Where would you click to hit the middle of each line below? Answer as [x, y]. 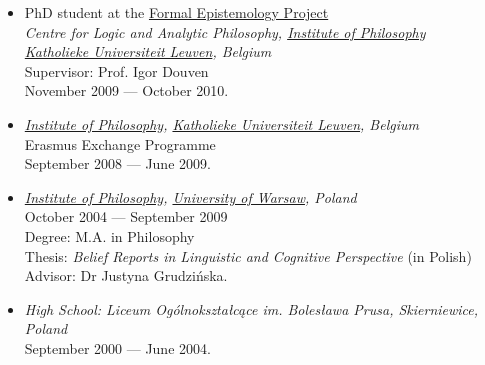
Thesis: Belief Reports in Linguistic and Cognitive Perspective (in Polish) [248, 255]
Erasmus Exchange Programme [120, 143]
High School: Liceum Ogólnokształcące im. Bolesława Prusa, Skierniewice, [251, 308]
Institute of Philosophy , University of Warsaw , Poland [190, 196]
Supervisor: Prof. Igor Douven [116, 70]
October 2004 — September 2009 [126, 216]
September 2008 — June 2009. [117, 163]
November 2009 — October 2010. [126, 90]
